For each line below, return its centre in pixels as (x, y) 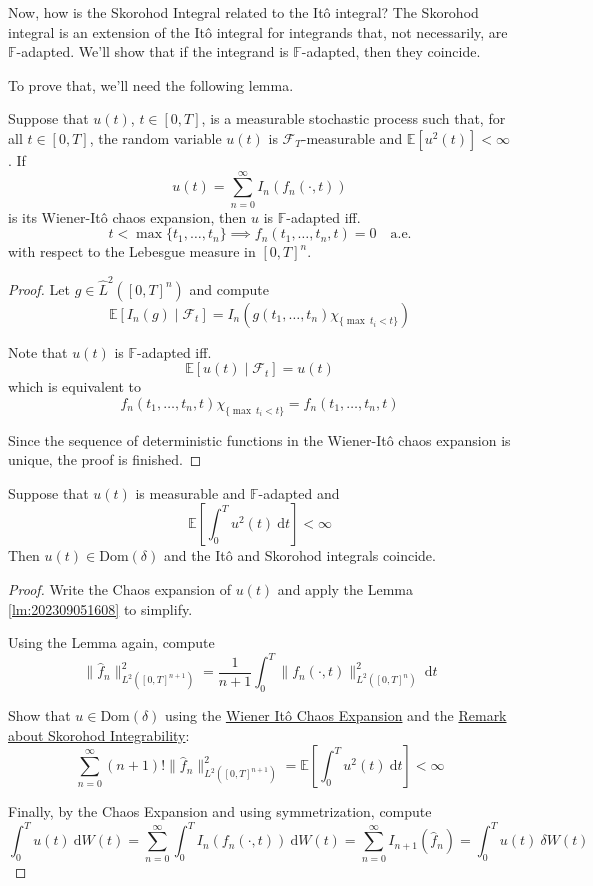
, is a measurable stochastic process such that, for (353, 118)
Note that (38, 351)
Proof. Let (39, 288)
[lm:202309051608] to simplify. (100, 608)
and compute (229, 288)
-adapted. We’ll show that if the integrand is (152, 51)
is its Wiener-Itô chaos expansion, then (127, 216)
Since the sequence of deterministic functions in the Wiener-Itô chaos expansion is (259, 439)
